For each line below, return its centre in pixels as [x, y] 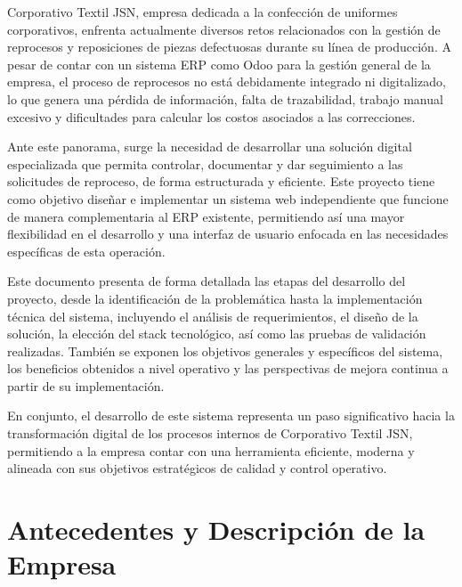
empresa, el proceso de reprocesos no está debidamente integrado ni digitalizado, [227, 82]
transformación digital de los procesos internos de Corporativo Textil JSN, [210, 433]
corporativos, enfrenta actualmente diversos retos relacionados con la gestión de [224, 29]
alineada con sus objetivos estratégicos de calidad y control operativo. [197, 468]
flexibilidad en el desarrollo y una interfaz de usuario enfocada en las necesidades [228, 234]
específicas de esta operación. [86, 251]
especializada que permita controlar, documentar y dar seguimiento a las [205, 163]
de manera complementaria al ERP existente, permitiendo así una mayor [206, 216]
